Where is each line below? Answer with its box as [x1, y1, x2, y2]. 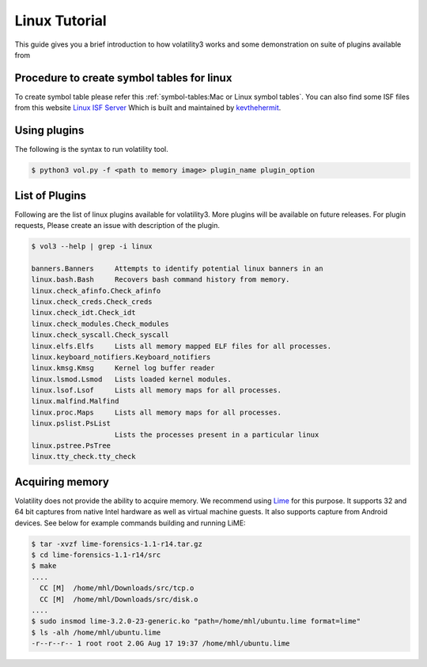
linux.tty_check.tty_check [31, 452, 136, 461]
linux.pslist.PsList [31, 419, 111, 428]
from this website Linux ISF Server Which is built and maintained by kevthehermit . [14, 103, 282, 112]
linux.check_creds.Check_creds [31, 297, 153, 306]
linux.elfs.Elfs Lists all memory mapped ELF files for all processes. [31, 341, 332, 351]
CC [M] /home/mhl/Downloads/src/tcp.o [40, 584, 195, 593]
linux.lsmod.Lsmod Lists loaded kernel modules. [31, 374, 232, 384]
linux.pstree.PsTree [31, 442, 111, 450]
